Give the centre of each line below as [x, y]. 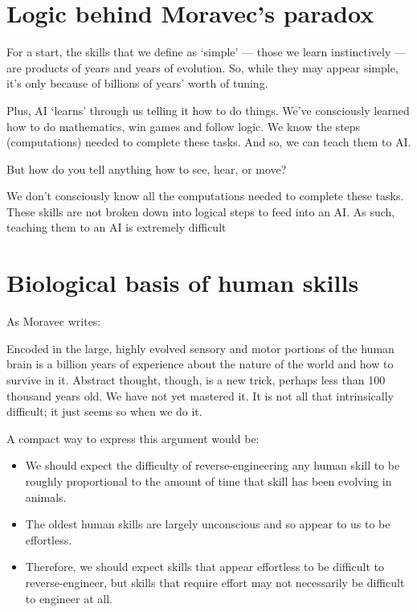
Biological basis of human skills [183, 283]
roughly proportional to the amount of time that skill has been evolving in [208, 481]
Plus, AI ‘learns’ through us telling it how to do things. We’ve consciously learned [208, 110]
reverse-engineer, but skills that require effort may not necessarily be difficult [215, 582]
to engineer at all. [69, 598]
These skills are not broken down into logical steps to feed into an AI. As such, [201, 211]
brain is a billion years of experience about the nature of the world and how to [200, 364]
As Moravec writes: [54, 321]
